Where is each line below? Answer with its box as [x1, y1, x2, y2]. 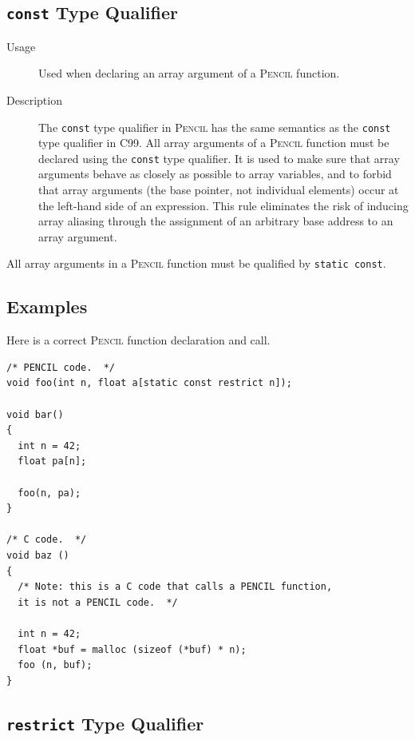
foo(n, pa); [18, 487, 81, 499]
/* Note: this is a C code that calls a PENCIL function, [18, 581, 333, 593]
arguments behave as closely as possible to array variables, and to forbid [38, 165, 392, 182]
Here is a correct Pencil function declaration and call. [6, 332, 271, 348]
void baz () [6, 550, 69, 562]
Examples [6, 294, 88, 319]
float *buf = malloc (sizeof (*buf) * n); [18, 643, 247, 655]
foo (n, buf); [18, 659, 93, 671]
